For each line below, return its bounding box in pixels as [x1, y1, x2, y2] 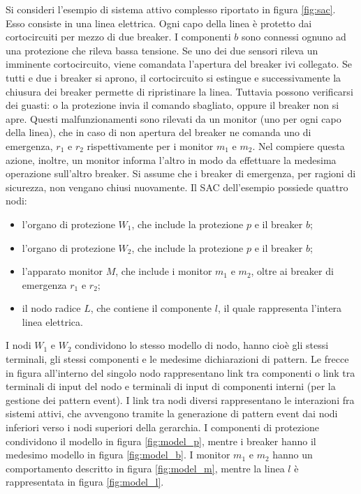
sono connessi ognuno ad [241, 29, 346, 44]
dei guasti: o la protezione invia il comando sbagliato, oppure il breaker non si [6, 98, 339, 112]
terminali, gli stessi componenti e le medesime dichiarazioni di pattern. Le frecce [6, 352, 349, 366]
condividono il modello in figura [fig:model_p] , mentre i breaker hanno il [6, 433, 316, 448]
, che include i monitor [115, 264, 212, 278]
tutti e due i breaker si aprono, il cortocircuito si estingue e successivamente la [6, 70, 341, 84]
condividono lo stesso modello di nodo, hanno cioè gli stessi [75, 338, 329, 352]
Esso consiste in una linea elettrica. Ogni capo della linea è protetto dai [6, 15, 312, 30]
